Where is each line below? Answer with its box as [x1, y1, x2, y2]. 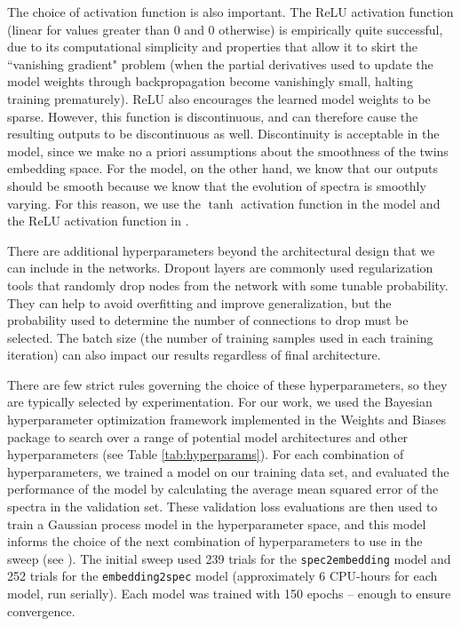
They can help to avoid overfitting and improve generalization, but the [7, 293, 392, 312]
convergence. [7, 601, 76, 620]
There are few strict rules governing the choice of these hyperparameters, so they [7, 375, 448, 393]
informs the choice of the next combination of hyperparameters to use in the [7, 532, 423, 551]
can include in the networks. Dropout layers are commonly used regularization [7, 258, 433, 277]
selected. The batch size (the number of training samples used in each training [7, 328, 433, 346]
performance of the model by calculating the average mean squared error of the [7, 479, 439, 498]
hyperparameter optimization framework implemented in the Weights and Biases [7, 410, 447, 429]
